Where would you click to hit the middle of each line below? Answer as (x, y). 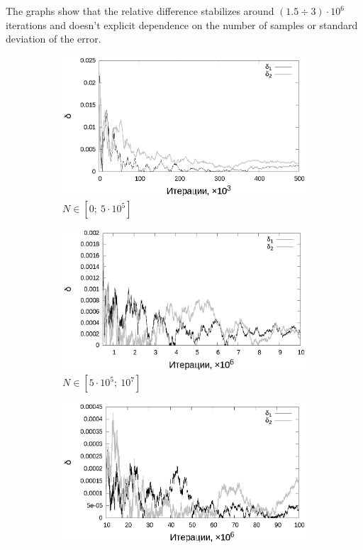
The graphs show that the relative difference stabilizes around (140, 11)
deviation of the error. (54, 39)
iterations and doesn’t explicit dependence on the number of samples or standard (182, 24)
